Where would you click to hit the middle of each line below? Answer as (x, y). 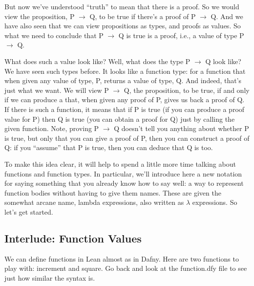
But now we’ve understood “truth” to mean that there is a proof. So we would (122, 6)
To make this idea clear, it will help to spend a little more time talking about (120, 164)
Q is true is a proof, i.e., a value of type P (181, 35)
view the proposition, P (40, 16)
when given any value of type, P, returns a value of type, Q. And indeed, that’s (123, 80)
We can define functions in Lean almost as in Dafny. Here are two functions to (122, 258)
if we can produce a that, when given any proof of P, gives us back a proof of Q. (125, 99)
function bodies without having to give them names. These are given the (113, 192)
